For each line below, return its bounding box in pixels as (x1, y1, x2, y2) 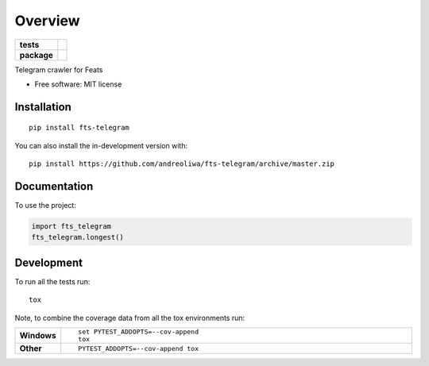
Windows (19, 330, 56, 341)
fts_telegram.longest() (31, 233, 125, 242)
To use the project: (14, 201, 77, 210)
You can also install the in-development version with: (14, 141, 188, 150)
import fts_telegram (31, 222, 111, 231)
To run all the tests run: (14, 276, 91, 286)
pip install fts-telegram (29, 123, 130, 133)
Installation (14, 100, 71, 114)
